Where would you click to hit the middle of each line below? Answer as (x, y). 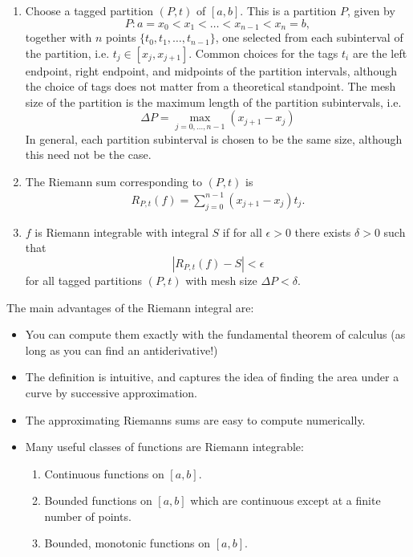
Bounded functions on (98, 500)
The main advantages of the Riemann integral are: (130, 307)
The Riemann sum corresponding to (113, 181)
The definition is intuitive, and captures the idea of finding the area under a (212, 377)
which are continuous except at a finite (285, 500)
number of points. (88, 516)
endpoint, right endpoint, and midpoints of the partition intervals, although (211, 70)
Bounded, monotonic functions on (128, 543)
